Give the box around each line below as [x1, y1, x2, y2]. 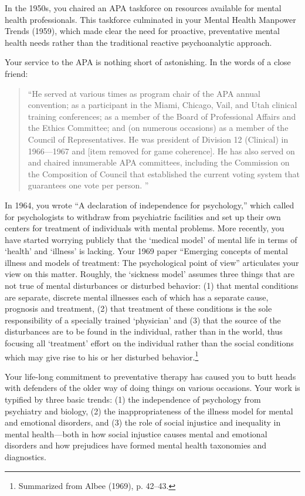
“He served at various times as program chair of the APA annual [28, 87, 260, 99]
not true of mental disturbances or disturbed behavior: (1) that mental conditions [5, 279, 299, 292]
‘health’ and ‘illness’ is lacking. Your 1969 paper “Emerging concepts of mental [5, 245, 288, 257]
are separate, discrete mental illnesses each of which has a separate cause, [5, 291, 269, 303]
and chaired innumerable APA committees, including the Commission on [28, 156, 290, 168]
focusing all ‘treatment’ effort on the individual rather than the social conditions [5, 337, 294, 349]
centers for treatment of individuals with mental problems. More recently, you [5, 222, 284, 234]
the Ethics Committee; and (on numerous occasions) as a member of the [28, 122, 289, 134]
